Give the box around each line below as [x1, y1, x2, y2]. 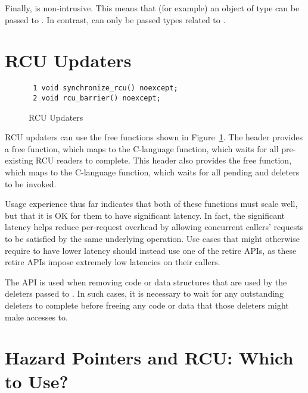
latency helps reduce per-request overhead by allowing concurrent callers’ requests [5, 221, 304, 233]
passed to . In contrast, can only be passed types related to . [5, 13, 226, 26]
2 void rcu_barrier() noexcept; [33, 93, 161, 102]
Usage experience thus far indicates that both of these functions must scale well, [5, 197, 298, 210]
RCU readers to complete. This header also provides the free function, [35, 154, 292, 166]
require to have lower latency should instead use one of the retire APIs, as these [5, 244, 297, 256]
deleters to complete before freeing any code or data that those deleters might [5, 298, 289, 311]
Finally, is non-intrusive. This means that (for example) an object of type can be [5, 2, 300, 14]
